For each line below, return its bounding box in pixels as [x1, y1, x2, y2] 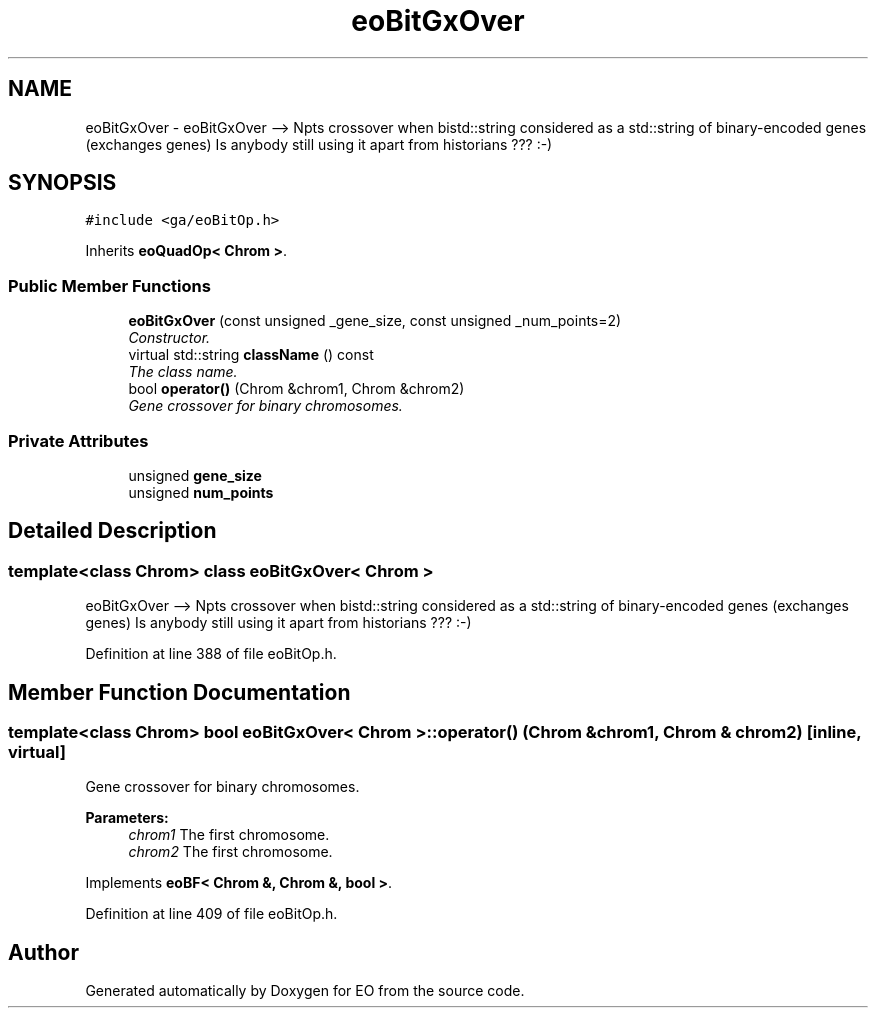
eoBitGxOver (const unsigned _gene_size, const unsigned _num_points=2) [128, 312, 622, 330]
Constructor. [128, 329, 211, 347]
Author [8, 939, 79, 965]
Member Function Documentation [8, 679, 351, 705]
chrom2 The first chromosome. [128, 843, 333, 861]
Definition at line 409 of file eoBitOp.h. [85, 905, 338, 923]
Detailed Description [8, 518, 217, 544]
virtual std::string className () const [128, 346, 374, 364]
